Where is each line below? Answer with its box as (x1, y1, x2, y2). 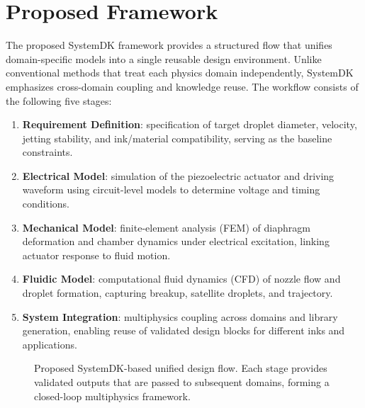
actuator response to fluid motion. (22, 247, 171, 262)
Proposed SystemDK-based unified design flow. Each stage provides (34, 361, 327, 375)
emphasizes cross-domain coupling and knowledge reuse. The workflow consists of (6, 79, 359, 93)
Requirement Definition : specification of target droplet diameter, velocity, (22, 117, 357, 132)
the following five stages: (6, 93, 112, 108)
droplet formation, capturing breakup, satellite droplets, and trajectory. (22, 285, 333, 300)
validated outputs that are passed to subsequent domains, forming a (34, 375, 330, 389)
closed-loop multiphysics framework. (34, 388, 191, 403)
